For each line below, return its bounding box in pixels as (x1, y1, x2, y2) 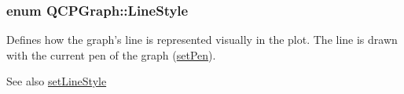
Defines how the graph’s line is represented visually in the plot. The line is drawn (6, 31, 398, 48)
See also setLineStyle (6, 73, 107, 89)
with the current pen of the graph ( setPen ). (6, 46, 216, 63)
